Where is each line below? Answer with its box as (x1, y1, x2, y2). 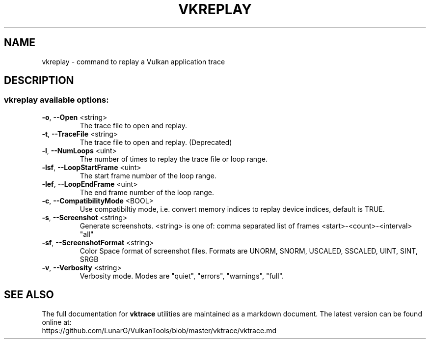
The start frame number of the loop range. (80, 171, 216, 180)
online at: (42, 317, 72, 326)
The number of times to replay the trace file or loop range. (80, 154, 268, 163)
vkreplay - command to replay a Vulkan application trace (42, 57, 225, 66)
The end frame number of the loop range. (80, 188, 214, 197)
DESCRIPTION (4, 74, 74, 87)
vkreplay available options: (4, 95, 109, 105)
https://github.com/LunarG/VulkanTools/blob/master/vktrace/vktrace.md (42, 326, 277, 335)
